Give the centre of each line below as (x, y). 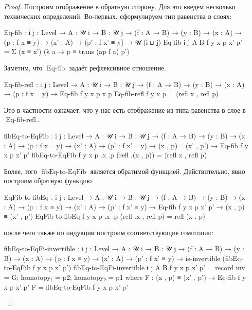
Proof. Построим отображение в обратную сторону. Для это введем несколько (120, 6)
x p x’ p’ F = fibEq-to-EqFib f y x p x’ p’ (66, 286)
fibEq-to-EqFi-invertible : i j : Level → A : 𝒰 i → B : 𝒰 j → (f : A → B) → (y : (124, 249)
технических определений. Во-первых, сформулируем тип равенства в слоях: (118, 16)
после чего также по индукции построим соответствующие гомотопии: (109, 232)
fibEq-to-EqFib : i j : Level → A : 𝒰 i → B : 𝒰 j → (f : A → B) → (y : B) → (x (125, 135)
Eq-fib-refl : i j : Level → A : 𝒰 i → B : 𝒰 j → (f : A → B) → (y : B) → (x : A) (124, 84)
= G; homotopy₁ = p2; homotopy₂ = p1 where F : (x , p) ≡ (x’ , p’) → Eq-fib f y (125, 277)
